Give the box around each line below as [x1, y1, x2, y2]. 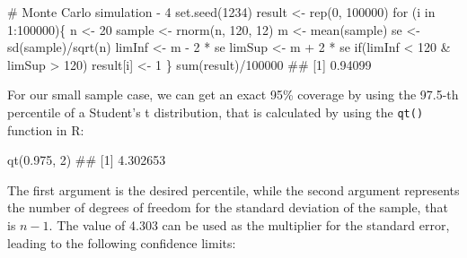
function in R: [7, 120, 84, 139]
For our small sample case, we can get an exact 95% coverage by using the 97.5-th [7, 85, 459, 104]
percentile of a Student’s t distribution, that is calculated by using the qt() [7, 102, 424, 121]
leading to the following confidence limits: [7, 233, 236, 252]
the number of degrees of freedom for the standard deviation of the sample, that [7, 198, 448, 217]
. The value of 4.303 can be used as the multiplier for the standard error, [48, 216, 450, 234]
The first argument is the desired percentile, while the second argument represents [7, 180, 460, 199]
